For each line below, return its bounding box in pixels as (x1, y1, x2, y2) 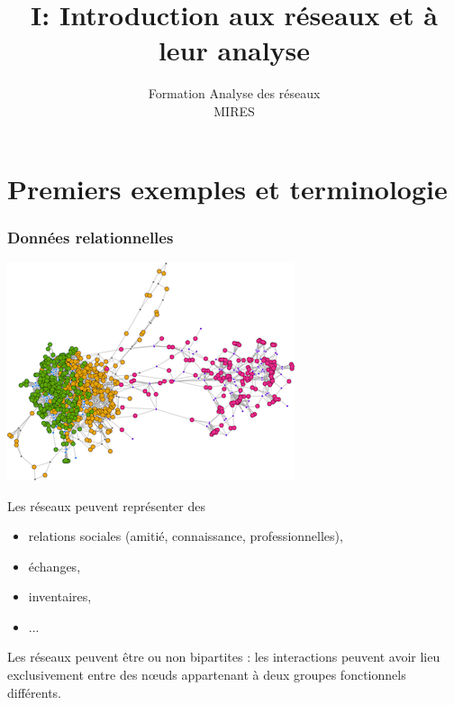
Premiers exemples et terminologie (7, 169, 448, 206)
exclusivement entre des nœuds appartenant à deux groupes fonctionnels (7, 665, 406, 684)
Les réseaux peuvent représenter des (7, 496, 205, 515)
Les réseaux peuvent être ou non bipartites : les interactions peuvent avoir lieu (7, 647, 440, 666)
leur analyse (158, 32, 311, 69)
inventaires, (28, 587, 92, 606)
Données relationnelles (7, 225, 174, 248)
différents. (7, 682, 62, 701)
